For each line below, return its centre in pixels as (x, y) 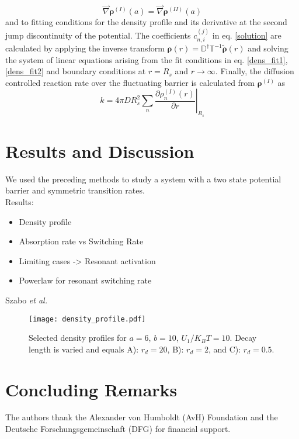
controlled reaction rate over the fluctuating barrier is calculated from (130, 82)
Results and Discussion (100, 151)
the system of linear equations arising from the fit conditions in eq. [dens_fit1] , (147, 59)
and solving (268, 48)
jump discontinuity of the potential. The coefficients (98, 35)
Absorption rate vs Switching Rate (81, 241)
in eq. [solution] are (247, 35)
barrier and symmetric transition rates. (75, 190)
